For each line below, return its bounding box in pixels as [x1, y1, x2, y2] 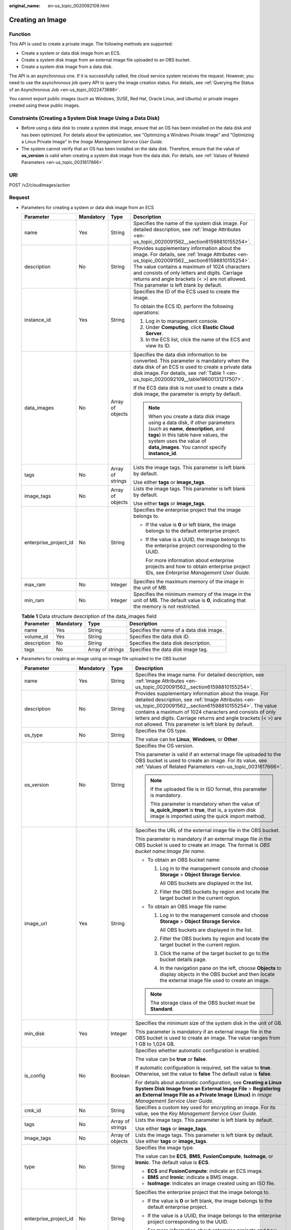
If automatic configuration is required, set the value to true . [135, 1064, 272, 1071]
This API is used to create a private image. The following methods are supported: [9, 41, 173, 47]
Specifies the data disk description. [129, 640, 211, 646]
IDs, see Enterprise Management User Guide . [145, 569, 250, 576]
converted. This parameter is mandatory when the [133, 357, 249, 364]
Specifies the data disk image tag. [129, 646, 208, 653]
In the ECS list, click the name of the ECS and [145, 336, 250, 343]
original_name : [9, 3, 41, 8]
